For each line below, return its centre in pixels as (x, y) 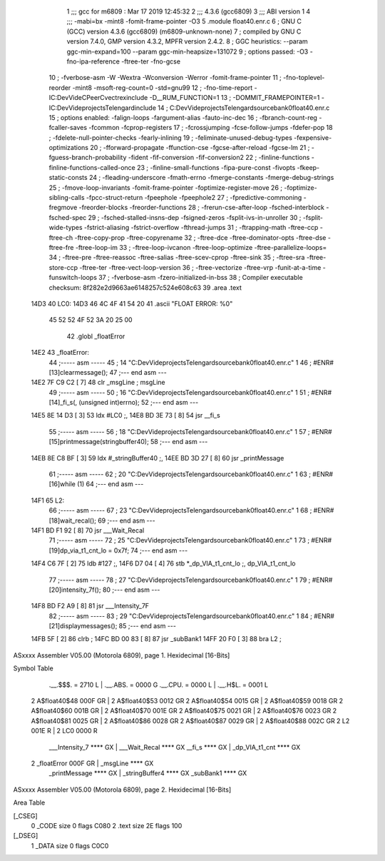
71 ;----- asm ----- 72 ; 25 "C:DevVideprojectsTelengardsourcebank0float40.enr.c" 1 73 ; (179, 540)
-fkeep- (308, 167)
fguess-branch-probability (88, 158)
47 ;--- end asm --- (138, 372)
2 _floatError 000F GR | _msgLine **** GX (92, 763)
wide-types (66, 228)
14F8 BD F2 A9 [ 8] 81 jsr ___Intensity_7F (90, 606)
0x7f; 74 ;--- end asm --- (151, 550)
